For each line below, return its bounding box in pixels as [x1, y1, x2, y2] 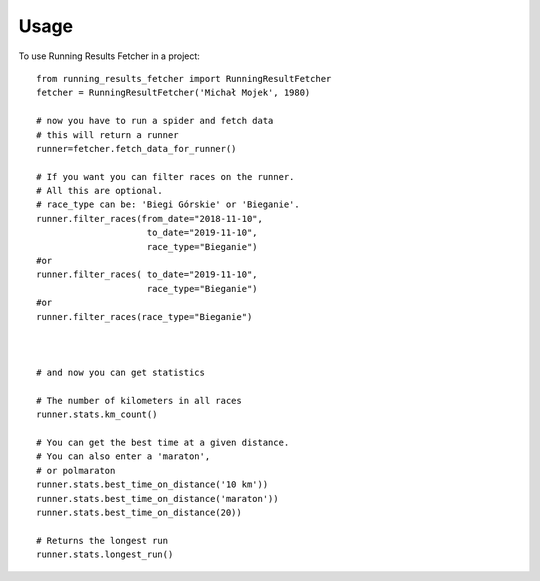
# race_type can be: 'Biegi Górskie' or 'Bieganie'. [36, 199, 300, 210]
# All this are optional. [36, 185, 164, 197]
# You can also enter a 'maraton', [36, 451, 211, 462]
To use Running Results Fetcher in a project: [18, 50, 200, 62]
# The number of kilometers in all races [36, 395, 242, 406]
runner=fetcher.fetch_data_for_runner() [36, 143, 237, 154]
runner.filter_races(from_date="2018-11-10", [36, 213, 264, 224]
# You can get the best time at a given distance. [36, 437, 290, 449]
